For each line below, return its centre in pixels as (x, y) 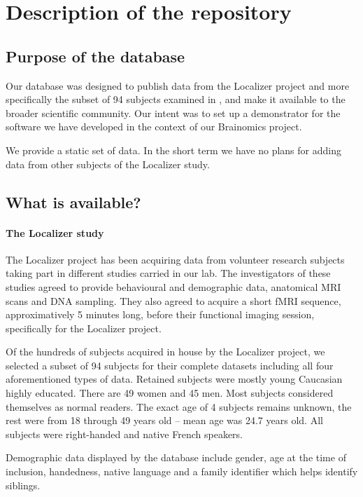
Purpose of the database (95, 56)
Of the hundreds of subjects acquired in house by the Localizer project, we (165, 352)
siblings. (23, 485)
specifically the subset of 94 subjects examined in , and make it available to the (176, 99)
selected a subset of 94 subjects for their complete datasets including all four (170, 365)
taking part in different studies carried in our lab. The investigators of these (168, 273)
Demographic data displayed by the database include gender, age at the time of (176, 457)
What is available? (73, 202)
